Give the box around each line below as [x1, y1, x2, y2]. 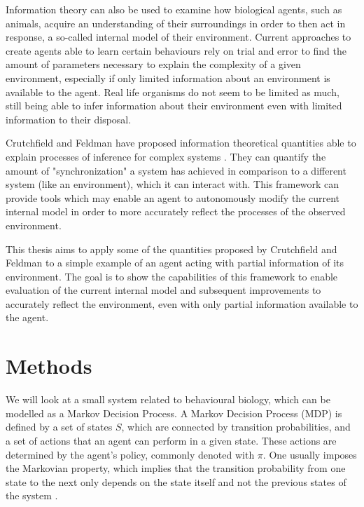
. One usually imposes [262, 447, 357, 461]
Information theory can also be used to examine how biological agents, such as [6, 2, 342, 16]
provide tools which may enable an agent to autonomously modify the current [6, 190, 340, 205]
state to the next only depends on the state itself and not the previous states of [6, 474, 346, 489]
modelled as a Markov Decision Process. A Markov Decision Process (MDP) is [6, 405, 342, 420]
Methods [6, 351, 92, 380]
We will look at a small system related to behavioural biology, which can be [6, 392, 330, 407]
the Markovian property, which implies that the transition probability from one [6, 461, 346, 475]
